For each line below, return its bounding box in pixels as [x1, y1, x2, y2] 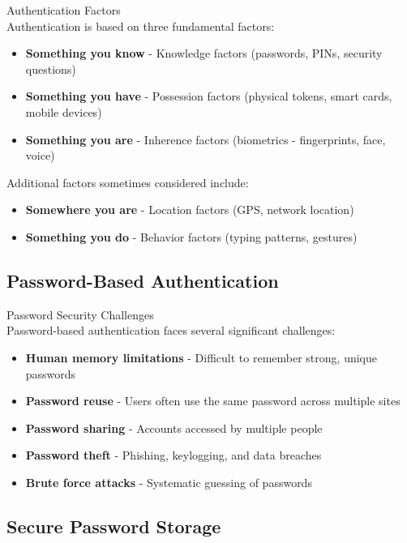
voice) [25, 147, 55, 164]
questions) [25, 60, 76, 77]
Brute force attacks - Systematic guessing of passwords [25, 473, 312, 490]
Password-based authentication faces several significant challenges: [6, 322, 336, 339]
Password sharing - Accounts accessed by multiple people [25, 419, 323, 436]
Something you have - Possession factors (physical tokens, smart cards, [25, 88, 392, 105]
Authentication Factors [6, 2, 121, 18]
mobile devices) [25, 103, 102, 120]
